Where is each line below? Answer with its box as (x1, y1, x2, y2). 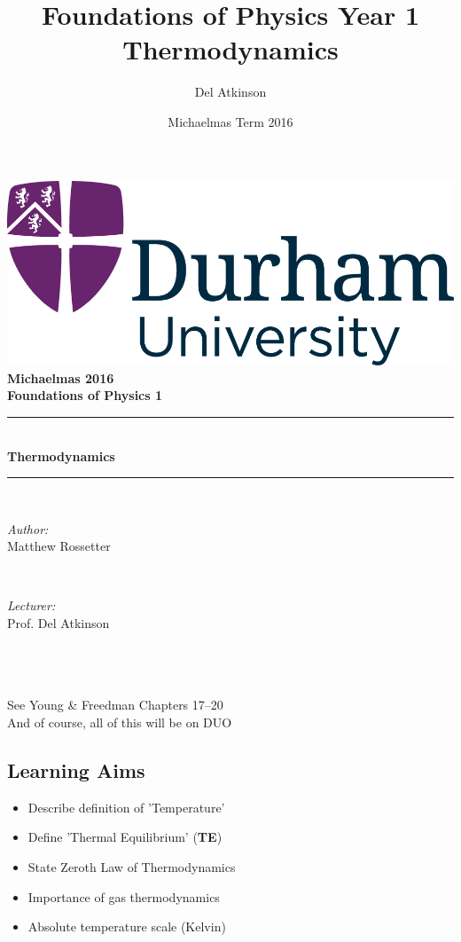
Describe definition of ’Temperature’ (27, 797, 225, 816)
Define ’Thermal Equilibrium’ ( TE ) (27, 828, 223, 846)
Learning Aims (7, 757, 145, 784)
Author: (7, 519, 49, 538)
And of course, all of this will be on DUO (7, 713, 232, 732)
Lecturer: (7, 596, 56, 615)
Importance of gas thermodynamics (27, 887, 220, 906)
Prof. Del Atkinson (7, 614, 110, 632)
